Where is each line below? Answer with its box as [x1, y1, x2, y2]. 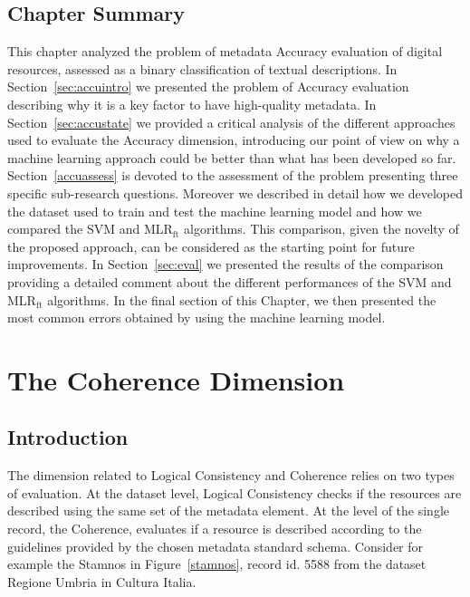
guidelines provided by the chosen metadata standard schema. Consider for [7, 536, 424, 555]
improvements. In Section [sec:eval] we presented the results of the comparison [7, 255, 444, 274]
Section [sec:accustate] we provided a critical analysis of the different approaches [7, 112, 456, 131]
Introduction [7, 423, 129, 451]
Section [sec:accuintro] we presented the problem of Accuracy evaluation [7, 77, 409, 96]
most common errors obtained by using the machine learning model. [7, 308, 386, 327]
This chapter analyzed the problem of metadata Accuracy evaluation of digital [7, 42, 443, 61]
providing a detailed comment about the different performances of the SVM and [7, 272, 452, 291]
